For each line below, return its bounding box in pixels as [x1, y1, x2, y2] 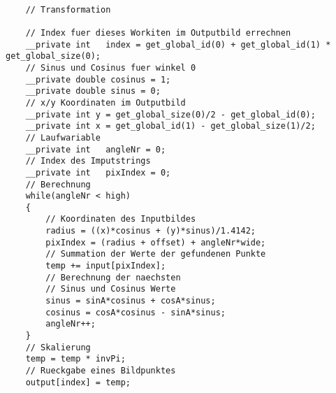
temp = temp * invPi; [25, 354, 126, 364]
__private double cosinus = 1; [25, 74, 171, 85]
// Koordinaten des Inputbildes [45, 214, 196, 224]
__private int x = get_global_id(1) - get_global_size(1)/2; [25, 121, 316, 131]
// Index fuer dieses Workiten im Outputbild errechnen [25, 27, 291, 38]
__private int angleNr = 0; [25, 144, 166, 155]
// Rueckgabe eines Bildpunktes [25, 366, 176, 376]
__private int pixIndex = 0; [25, 167, 171, 178]
